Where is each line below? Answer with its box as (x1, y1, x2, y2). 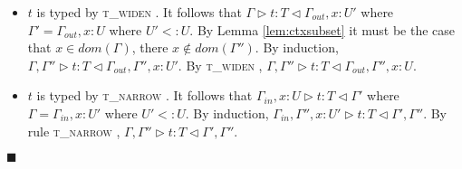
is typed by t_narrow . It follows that (36, 86, 253, 105)
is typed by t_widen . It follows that (36, 3, 242, 21)
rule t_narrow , (27, 121, 120, 140)
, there (131, 38, 168, 57)
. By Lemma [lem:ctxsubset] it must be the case (189, 20, 456, 39)
